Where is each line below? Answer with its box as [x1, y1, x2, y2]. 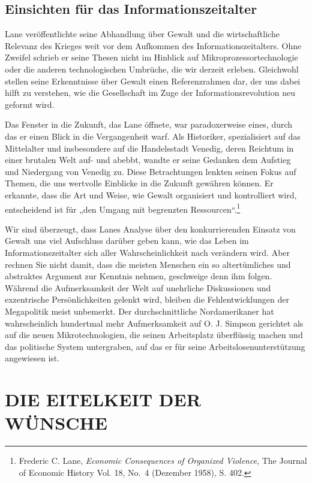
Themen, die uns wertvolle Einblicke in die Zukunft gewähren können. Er [5, 177, 274, 189]
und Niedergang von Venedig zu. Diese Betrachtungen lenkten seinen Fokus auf [5, 165, 296, 177]
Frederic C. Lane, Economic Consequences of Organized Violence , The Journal [19, 454, 307, 467]
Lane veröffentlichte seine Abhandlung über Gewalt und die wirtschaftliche [5, 28, 280, 40]
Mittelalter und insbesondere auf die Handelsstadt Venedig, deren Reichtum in [5, 141, 294, 154]
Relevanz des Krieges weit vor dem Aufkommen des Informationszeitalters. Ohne [5, 39, 302, 52]
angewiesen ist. [5, 352, 60, 364]
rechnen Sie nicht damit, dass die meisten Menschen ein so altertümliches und [5, 258, 291, 270]
